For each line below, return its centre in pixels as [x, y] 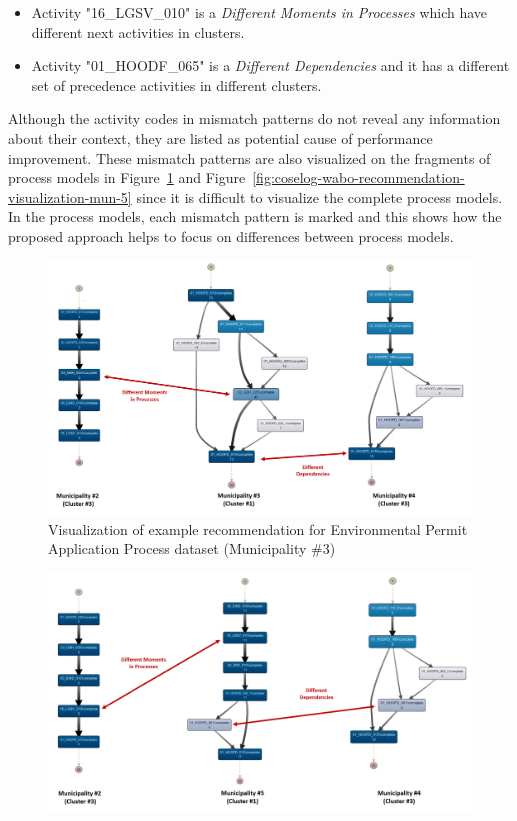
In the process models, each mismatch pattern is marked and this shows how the [255, 216]
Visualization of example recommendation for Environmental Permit [258, 528]
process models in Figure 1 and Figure [127, 177]
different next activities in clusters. [138, 31]
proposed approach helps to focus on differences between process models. [231, 235]
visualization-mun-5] [70, 196]
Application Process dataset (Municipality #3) [192, 548]
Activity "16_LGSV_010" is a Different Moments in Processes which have [259, 12]
